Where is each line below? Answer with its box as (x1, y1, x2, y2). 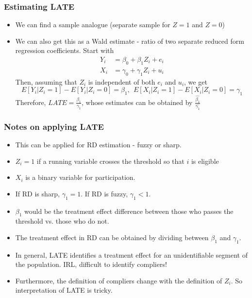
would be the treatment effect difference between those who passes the (24, 206, 234, 216)
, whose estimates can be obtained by (81, 97, 193, 107)
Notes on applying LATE (4, 120, 104, 132)
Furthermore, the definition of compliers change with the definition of (15, 275, 222, 285)
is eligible (191, 156, 219, 166)
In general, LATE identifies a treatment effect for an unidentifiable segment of (15, 249, 248, 260)
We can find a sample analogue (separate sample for (15, 19, 170, 30)
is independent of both (88, 76, 155, 87)
